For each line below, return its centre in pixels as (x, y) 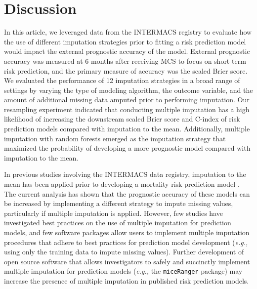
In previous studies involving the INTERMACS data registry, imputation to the (125, 174)
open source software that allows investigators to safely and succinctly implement (127, 261)
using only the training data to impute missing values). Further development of (124, 252)
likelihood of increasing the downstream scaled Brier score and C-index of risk (122, 119)
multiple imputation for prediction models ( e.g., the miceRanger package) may (123, 271)
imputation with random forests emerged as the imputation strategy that (115, 138)
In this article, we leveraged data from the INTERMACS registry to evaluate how (128, 32)
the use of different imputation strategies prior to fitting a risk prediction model (125, 41)
